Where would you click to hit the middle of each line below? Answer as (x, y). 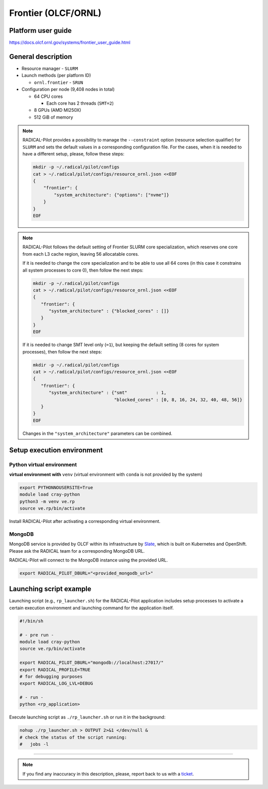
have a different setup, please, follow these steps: (73, 154)
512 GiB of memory (54, 117)
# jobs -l (34, 744)
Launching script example (50, 589)
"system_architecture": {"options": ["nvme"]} (111, 195)
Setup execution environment (56, 450)
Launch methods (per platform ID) (56, 75)
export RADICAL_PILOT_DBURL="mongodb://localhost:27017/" (92, 663)
